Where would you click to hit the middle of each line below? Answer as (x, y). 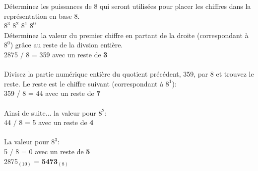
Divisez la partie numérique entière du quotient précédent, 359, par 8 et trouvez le (129, 74)
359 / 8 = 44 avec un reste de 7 (52, 93)
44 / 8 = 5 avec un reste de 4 (49, 122)
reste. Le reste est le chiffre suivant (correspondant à (84, 83)
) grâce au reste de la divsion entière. (66, 45)
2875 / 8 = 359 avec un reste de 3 (56, 54)
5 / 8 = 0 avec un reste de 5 (47, 151)
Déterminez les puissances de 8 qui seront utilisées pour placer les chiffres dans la (128, 6)
